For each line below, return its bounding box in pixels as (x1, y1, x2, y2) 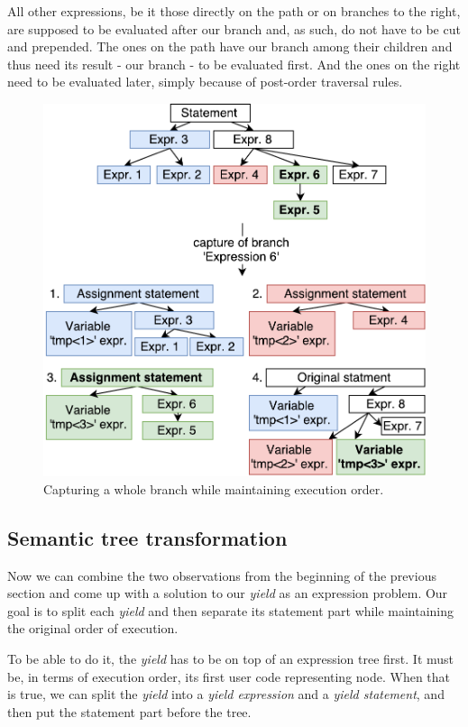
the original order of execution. (7, 619, 179, 638)
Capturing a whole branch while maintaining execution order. (43, 479, 384, 498)
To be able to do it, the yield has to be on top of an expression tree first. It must (7, 649, 454, 667)
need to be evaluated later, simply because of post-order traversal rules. (7, 72, 403, 91)
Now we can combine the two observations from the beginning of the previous (7, 566, 436, 584)
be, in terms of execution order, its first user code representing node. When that (7, 667, 451, 686)
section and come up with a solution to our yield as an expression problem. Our (7, 584, 448, 603)
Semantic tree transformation (7, 523, 288, 551)
